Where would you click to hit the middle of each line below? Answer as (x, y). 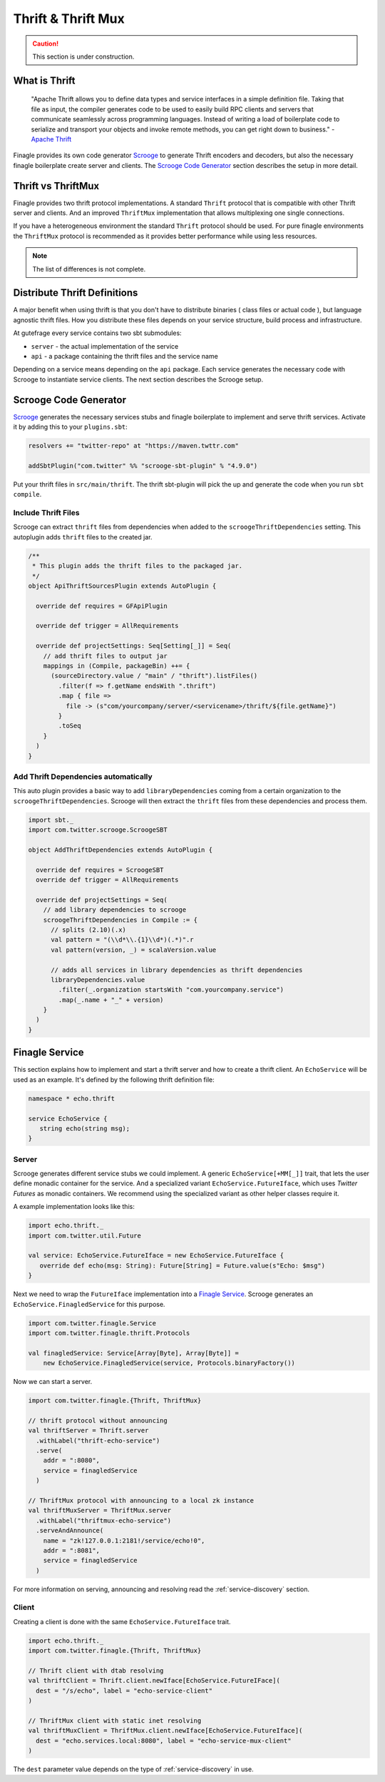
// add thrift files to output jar (105, 656)
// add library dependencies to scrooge (115, 910)
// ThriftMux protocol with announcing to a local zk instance (141, 1500)
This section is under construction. (83, 56)
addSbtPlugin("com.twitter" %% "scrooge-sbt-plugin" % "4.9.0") (143, 466)
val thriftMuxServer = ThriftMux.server (99, 1510)
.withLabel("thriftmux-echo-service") (103, 1520)
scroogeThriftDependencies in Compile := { (120, 920)
